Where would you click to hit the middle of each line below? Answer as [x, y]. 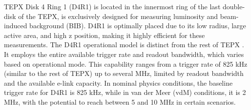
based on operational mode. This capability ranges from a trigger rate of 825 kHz [126, 64]
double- [234, 6]
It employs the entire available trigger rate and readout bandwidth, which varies [124, 54]
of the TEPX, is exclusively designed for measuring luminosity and [118, 16]
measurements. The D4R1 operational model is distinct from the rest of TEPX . [124, 45]
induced [16, 26]
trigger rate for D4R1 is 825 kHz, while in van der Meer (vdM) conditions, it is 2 [125, 92]
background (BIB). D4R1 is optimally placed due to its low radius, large [138, 26]
